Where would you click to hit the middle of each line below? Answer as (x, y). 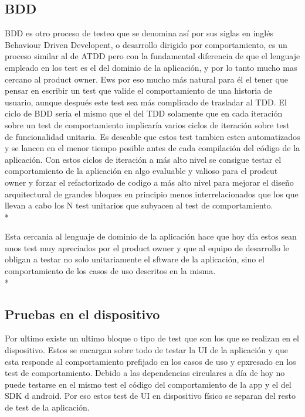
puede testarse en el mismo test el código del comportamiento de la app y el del (148, 384)
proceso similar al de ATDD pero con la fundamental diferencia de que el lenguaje (152, 56)
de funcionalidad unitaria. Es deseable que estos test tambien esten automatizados (152, 136)
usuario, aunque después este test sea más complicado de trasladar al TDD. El (146, 102)
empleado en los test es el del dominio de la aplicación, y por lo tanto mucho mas (151, 67)
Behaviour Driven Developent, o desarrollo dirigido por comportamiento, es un (146, 44)
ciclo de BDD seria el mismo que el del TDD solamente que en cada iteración (144, 113)
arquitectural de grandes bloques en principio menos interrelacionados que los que (152, 194)
